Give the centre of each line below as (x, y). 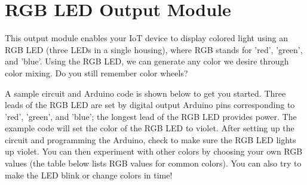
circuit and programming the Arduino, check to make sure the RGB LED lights (151, 139)
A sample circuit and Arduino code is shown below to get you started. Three (145, 93)
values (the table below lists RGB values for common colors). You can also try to (153, 163)
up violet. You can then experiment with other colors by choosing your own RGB (154, 151)
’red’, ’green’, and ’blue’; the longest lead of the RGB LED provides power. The (151, 116)
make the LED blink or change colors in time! (89, 175)
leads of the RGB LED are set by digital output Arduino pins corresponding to (150, 105)
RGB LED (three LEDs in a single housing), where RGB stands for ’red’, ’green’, (154, 49)
